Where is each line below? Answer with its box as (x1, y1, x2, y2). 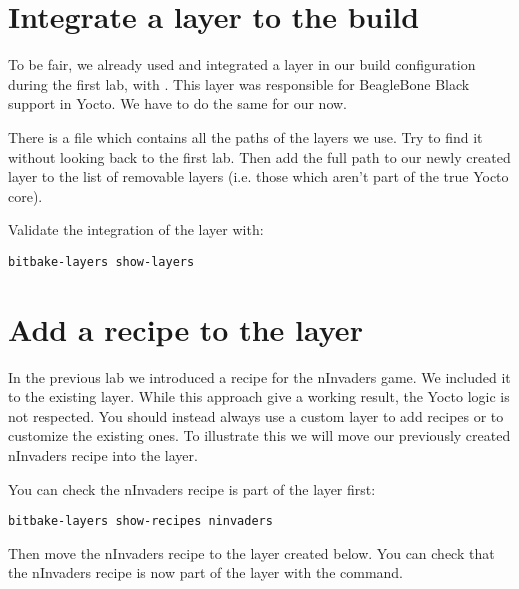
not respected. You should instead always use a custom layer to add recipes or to (8, 405, 504, 426)
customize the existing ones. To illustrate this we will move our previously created (8, 425, 511, 446)
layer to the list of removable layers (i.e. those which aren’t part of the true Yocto (8, 166, 509, 187)
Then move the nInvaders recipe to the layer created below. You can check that (8, 542, 495, 563)
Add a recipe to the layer (8, 308, 363, 349)
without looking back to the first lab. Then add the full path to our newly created (8, 146, 511, 167)
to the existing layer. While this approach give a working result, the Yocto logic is (8, 386, 510, 407)
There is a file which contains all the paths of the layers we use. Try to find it (8, 126, 483, 147)
